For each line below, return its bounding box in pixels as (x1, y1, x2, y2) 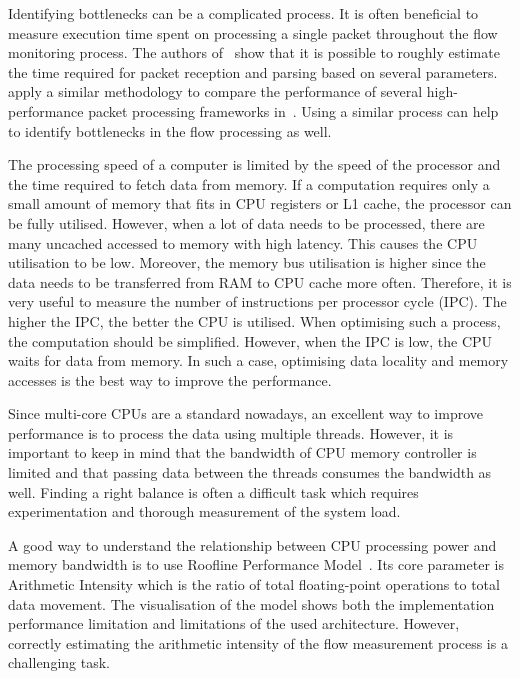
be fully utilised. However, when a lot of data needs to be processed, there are (8, 212, 485, 233)
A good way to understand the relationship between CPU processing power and (8, 534, 497, 555)
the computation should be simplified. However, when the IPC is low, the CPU (8, 330, 493, 351)
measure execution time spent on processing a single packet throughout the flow (8, 22, 498, 43)
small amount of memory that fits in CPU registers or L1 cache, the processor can (8, 193, 512, 214)
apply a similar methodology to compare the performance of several (8, 81, 423, 102)
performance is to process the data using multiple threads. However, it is (8, 422, 454, 443)
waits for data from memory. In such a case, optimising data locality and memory (8, 350, 509, 371)
